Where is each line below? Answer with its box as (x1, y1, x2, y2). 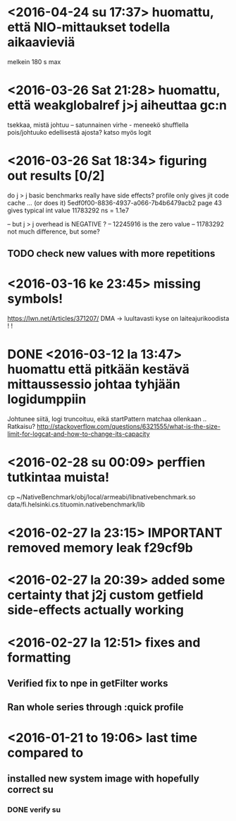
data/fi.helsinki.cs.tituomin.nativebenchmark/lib (7, 500, 146, 509)
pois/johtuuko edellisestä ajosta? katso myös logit (7, 128, 151, 136)
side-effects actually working (7, 602, 185, 618)
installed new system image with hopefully (7, 772, 199, 784)
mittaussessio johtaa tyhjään (7, 377, 181, 392)
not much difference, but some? (7, 227, 100, 236)
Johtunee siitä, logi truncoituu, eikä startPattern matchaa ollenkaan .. (7, 415, 207, 423)
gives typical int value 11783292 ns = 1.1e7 (7, 206, 129, 214)
